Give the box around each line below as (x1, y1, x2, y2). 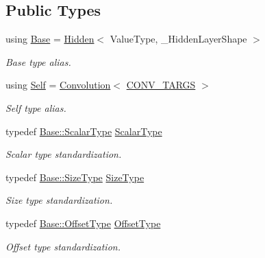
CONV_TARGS (126, 78, 196, 92)
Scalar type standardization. (5, 147, 122, 161)
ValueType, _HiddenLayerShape (110, 32, 247, 46)
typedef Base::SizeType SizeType (5, 169, 144, 184)
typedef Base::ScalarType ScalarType (5, 124, 162, 138)
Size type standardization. (5, 193, 113, 207)
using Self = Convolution (5, 78, 111, 92)
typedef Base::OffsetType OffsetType (5, 215, 161, 230)
